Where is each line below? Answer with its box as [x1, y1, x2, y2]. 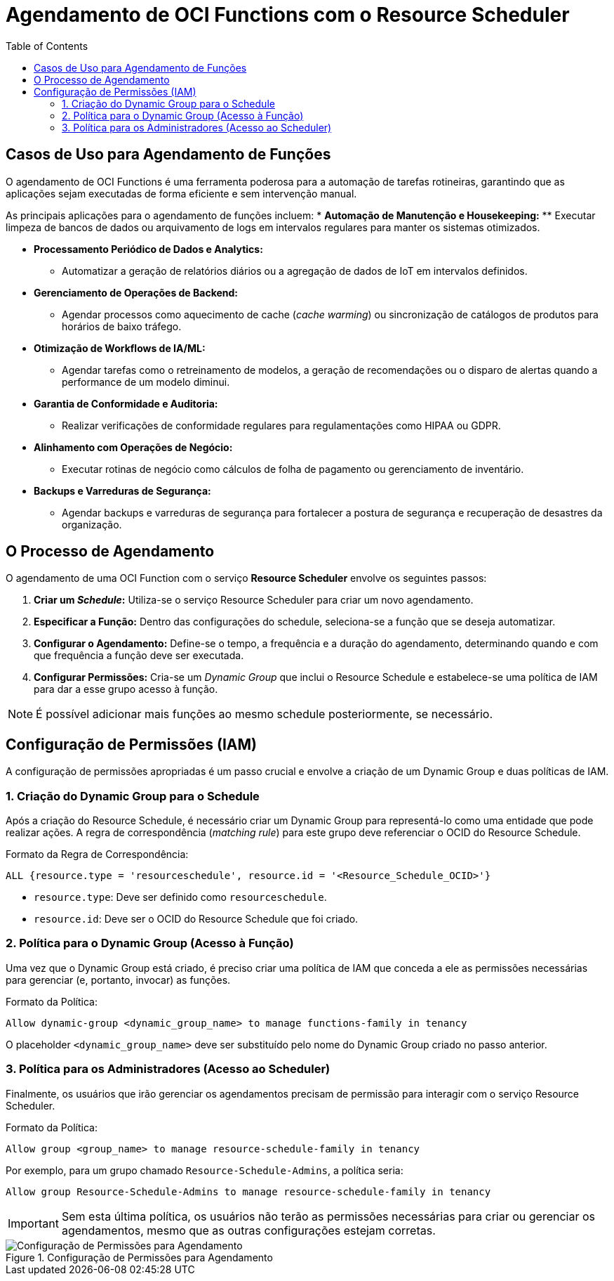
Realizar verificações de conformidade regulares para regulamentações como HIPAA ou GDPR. [62, 419, 501, 431]
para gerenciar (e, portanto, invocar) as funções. [6, 973, 231, 986]
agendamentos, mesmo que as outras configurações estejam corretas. [61, 1223, 436, 1237]
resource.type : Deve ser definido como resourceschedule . [34, 891, 327, 904]
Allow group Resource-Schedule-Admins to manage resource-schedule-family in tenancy [6, 1185, 491, 1197]
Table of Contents [6, 39, 88, 52]
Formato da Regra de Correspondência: [6, 848, 189, 861]
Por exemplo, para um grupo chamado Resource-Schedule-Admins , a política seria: [6, 1164, 403, 1176]
